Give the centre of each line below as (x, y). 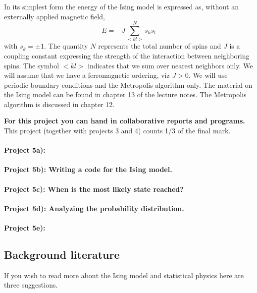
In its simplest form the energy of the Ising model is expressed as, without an (121, 6)
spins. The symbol (32, 65)
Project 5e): (25, 228)
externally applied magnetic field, (54, 16)
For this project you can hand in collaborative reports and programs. (125, 121)
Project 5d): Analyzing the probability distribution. (94, 208)
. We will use (208, 75)
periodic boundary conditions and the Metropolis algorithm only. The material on (128, 85)
